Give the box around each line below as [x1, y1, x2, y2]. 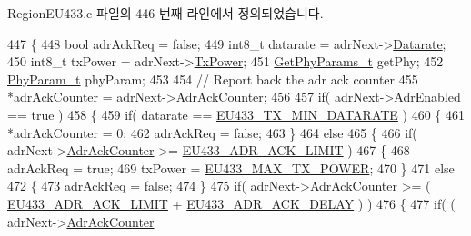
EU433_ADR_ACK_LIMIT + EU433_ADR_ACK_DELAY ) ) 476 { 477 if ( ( [7, 193, 456, 212]
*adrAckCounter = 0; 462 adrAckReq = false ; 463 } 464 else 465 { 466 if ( [7, 123, 417, 142]
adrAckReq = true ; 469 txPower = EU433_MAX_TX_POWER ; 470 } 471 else [7, 158, 455, 177]
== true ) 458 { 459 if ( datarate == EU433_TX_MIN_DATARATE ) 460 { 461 [7, 104, 465, 123]
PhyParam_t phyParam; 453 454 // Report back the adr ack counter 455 [7, 69, 418, 88]
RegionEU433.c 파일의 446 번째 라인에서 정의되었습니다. [7, 4, 324, 22]
